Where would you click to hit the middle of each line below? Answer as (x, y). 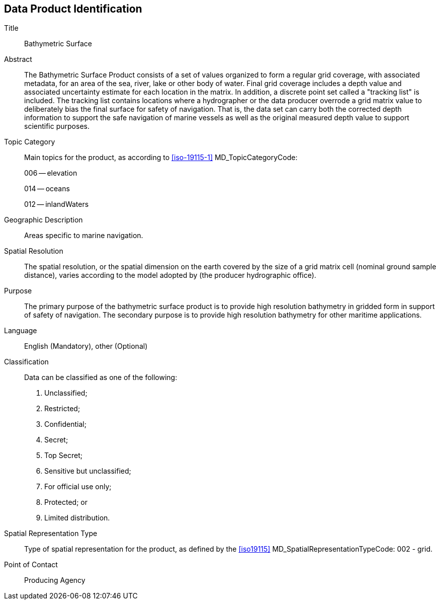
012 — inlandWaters (57, 204)
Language (21, 331)
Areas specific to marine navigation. (84, 236)
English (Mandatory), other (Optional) (86, 346)
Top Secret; (63, 456)
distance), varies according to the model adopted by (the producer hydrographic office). (170, 275)
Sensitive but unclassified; (88, 471)
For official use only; (78, 487)
